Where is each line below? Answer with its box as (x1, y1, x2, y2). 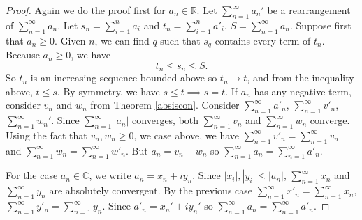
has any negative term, (254, 84, 352, 98)
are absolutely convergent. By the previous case (49, 183, 253, 198)
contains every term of (215, 33, 311, 47)
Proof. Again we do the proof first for (6, 3, 166, 17)
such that (160, 33, 201, 47)
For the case (6, 168, 58, 182)
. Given (55, 33, 86, 47)
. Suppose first (290, 17, 352, 32)
